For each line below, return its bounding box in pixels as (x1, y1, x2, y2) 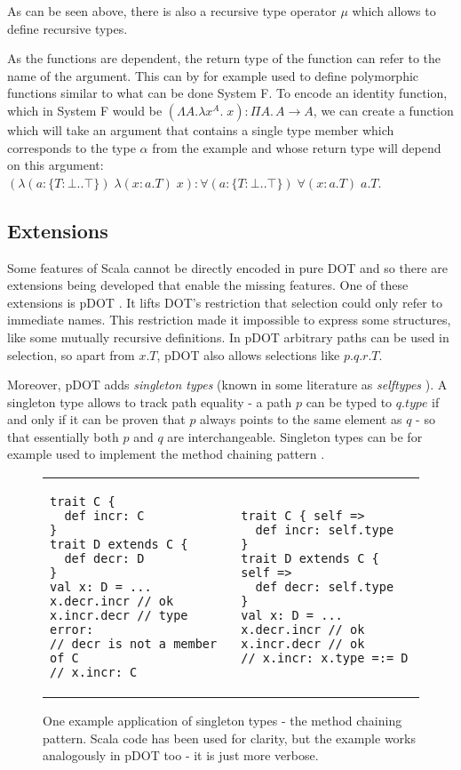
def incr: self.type (255, 523, 394, 538)
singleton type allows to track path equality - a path (7, 392, 292, 411)
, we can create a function (313, 100, 454, 119)
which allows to (352, 2, 436, 20)
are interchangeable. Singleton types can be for (167, 427, 423, 445)
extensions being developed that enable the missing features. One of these (7, 276, 409, 294)
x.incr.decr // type (50, 608, 188, 623)
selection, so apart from (7, 345, 135, 364)
